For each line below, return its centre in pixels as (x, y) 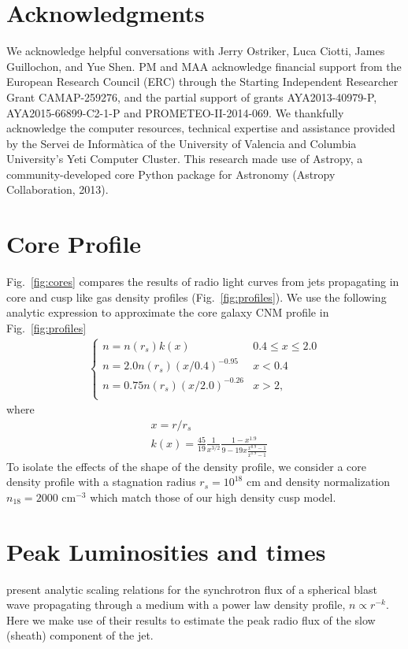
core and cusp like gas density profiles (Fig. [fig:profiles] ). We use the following (197, 297)
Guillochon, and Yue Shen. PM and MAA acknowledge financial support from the (204, 66)
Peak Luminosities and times (166, 551)
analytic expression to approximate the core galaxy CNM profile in (168, 312)
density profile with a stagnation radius (101, 482)
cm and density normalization (318, 482)
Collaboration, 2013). (57, 189)
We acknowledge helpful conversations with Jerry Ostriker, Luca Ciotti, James (196, 51)
